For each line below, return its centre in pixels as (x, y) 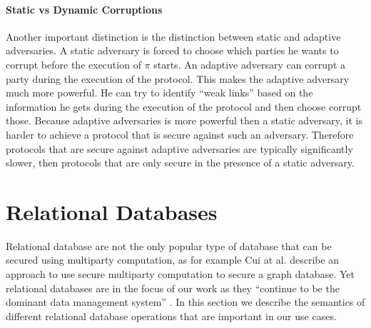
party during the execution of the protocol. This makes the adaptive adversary (178, 78)
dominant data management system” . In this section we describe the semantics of (185, 302)
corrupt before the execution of (73, 64)
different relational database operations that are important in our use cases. (171, 315)
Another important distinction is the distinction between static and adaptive (173, 36)
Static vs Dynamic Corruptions (84, 9)
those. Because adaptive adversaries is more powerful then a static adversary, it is (184, 120)
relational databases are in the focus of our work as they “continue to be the (173, 288)
